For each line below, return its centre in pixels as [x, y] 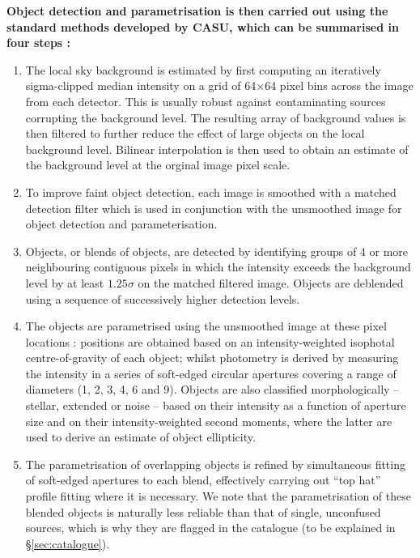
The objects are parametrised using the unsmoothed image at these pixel [206, 326]
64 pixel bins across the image [339, 85]
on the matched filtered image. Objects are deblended [271, 282]
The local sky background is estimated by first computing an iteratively [203, 69]
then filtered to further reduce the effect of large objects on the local [195, 133]
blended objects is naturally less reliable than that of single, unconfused [203, 511]
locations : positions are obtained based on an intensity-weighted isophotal [210, 341]
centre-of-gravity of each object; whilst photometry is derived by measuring [212, 358]
